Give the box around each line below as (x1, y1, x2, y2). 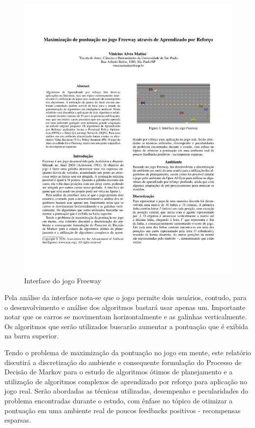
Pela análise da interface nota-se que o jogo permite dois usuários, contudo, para (4, 292, 247, 303)
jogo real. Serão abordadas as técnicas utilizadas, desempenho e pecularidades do (4, 386, 249, 396)
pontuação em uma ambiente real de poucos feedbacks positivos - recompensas (4, 405, 241, 415)
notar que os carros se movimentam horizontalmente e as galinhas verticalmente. (4, 311, 247, 322)
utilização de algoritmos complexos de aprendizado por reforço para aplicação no (4, 376, 247, 386)
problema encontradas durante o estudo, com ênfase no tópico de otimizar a (4, 396, 233, 406)
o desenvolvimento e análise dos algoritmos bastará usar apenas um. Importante (4, 302, 246, 312)
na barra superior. (4, 331, 59, 341)
